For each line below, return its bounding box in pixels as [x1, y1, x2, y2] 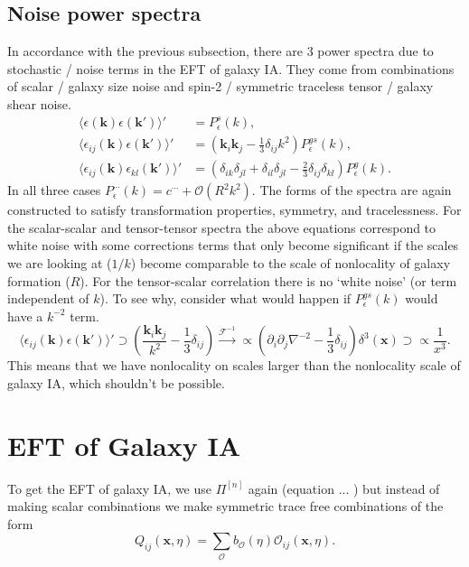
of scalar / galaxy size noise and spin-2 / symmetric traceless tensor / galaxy [7, 77, 434, 96]
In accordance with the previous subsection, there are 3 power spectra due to [7, 42, 434, 60]
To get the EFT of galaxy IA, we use [7, 479, 211, 497]
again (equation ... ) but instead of [248, 479, 440, 497]
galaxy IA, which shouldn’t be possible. [7, 373, 225, 392]
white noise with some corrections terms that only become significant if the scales [7, 236, 459, 255]
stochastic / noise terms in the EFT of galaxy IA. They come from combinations [7, 59, 455, 78]
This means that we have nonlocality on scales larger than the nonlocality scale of [7, 356, 461, 375]
